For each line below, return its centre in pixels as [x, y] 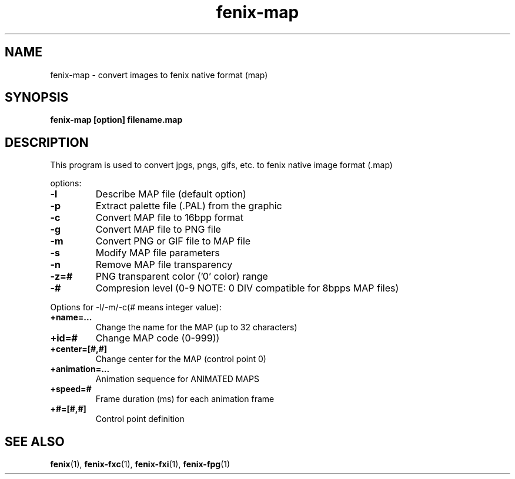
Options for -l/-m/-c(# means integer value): [136, 307]
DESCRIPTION [47, 142]
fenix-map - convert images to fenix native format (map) [159, 75]
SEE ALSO [35, 441]
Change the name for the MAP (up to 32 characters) [196, 327]
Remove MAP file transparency [164, 265]
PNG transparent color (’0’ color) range [182, 277]
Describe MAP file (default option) [171, 194]
